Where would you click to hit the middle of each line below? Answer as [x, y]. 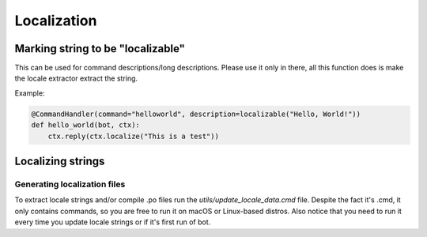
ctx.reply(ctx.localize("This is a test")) [133, 136]
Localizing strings [60, 162]
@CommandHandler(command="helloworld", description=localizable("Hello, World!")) [196, 114]
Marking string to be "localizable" [100, 49]
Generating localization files [70, 184]
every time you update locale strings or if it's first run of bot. [113, 222]
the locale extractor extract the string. [76, 78]
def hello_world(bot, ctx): [85, 125]
